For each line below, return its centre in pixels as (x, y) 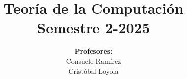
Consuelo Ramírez (93, 60)
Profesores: (93, 51)
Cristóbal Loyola (93, 70)
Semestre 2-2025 (93, 27)
